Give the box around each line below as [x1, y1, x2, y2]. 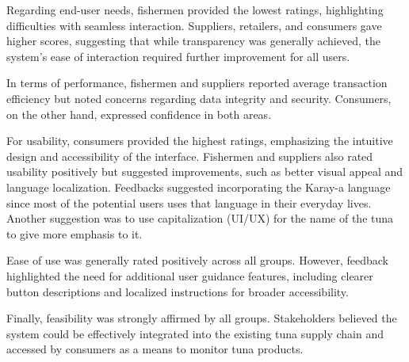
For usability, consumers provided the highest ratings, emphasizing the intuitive [6, 132, 393, 149]
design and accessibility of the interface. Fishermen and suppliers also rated [6, 147, 373, 164]
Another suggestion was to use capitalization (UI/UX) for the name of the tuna [6, 210, 394, 227]
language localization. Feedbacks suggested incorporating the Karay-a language [6, 178, 391, 195]
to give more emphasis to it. [6, 225, 143, 242]
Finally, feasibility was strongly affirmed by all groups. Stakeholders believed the [6, 310, 397, 326]
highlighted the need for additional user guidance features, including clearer [6, 267, 373, 284]
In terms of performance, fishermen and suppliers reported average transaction [6, 74, 388, 91]
